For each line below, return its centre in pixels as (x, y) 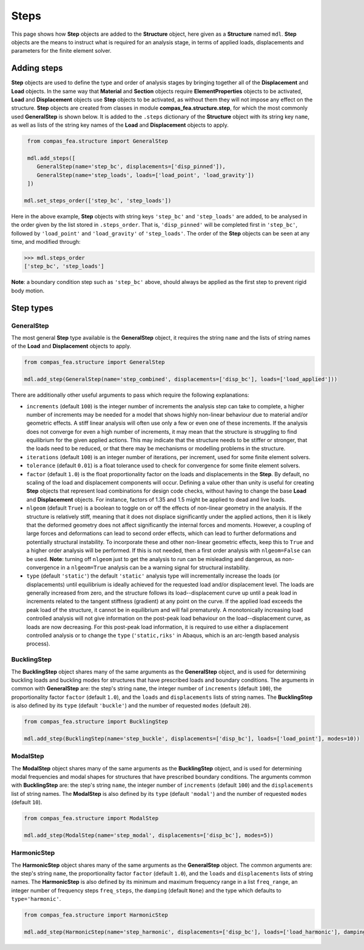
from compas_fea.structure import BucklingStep (96, 722)
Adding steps (37, 68)
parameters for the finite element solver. (61, 51)
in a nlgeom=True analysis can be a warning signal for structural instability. (155, 567)
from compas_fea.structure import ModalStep (91, 818)
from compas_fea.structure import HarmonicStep (96, 915)
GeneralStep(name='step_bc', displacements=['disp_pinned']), (131, 167)
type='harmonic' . (36, 899)
